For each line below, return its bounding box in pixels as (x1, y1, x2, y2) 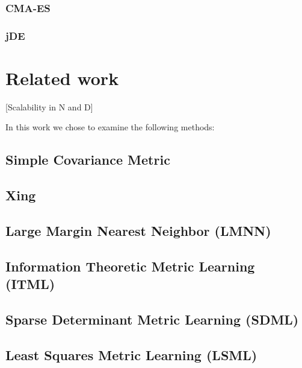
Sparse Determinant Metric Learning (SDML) (5, 309, 299, 328)
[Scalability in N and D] (5, 100, 93, 113)
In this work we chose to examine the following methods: (5, 121, 215, 133)
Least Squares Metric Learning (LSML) (5, 345, 257, 364)
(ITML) (5, 274, 55, 293)
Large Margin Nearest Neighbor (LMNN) (5, 221, 271, 240)
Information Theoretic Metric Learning (5, 256, 255, 275)
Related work (5, 65, 119, 90)
